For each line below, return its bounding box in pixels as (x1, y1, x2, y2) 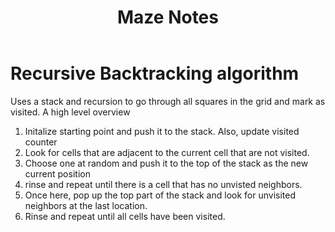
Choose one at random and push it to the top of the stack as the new (24, 157, 309, 169)
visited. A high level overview (10, 106, 131, 118)
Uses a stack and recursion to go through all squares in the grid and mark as (10, 95, 326, 107)
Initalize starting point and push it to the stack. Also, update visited (24, 125, 300, 137)
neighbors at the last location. (24, 199, 148, 211)
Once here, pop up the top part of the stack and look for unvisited (24, 189, 296, 201)
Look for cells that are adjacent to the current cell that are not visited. (24, 146, 310, 158)
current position (24, 167, 91, 180)
